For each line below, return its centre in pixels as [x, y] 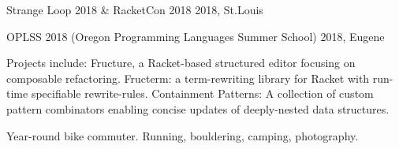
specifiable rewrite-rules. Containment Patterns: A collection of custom [202, 93]
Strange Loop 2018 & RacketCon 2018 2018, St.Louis [135, 9]
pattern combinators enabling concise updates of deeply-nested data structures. [198, 108]
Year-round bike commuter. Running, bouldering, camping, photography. [183, 135]
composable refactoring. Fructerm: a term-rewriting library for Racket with [188, 78]
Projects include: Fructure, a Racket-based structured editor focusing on [181, 63]
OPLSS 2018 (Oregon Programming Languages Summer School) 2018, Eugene [196, 36]
